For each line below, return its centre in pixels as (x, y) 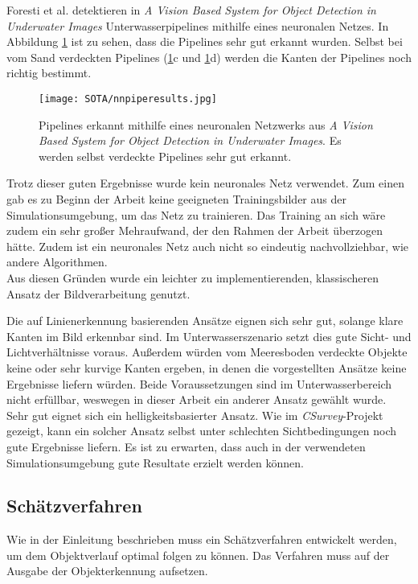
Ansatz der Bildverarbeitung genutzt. (98, 293)
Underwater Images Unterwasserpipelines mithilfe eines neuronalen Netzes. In (198, 25)
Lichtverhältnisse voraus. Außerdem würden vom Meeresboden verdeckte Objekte (207, 352)
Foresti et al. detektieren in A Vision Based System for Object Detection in (191, 10)
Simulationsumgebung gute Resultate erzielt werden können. (155, 462)
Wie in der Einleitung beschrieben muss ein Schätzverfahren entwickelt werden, (202, 539)
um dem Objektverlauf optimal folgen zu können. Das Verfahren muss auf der (198, 555)
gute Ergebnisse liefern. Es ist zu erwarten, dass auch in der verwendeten (186, 446)
